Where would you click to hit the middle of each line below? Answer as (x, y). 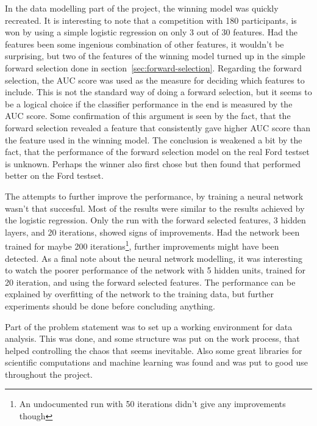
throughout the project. (49, 374)
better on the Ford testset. (54, 175)
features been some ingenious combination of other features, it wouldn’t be (144, 44)
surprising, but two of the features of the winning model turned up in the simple (155, 56)
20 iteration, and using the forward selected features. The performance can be (150, 282)
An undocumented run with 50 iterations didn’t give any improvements (152, 404)
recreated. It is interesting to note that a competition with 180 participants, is (151, 20)
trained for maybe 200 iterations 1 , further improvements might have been (142, 245)
